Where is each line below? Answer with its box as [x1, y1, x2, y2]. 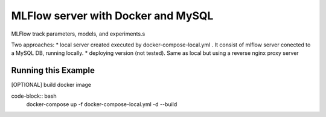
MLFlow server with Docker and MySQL [11, 9, 214, 22]
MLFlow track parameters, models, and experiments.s [11, 30, 145, 37]
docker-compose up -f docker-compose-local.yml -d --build [26, 101, 177, 108]
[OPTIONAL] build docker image [11, 81, 92, 89]
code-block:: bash [11, 92, 57, 100]
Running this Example [11, 65, 95, 75]
